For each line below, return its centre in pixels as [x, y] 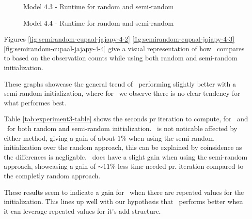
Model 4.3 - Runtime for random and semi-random [99, 6]
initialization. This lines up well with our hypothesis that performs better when [124, 201]
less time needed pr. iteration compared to [181, 166]
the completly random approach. [52, 175]
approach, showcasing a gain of [50, 166]
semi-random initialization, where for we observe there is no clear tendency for [122, 93]
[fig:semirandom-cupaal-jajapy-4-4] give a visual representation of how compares [124, 48]
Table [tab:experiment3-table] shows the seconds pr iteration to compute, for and [126, 119]
